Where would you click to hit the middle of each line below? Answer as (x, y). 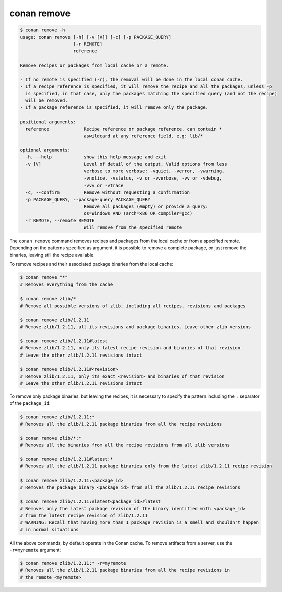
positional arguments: (48, 122)
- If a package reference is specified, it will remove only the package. (114, 108)
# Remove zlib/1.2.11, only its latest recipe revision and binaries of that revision (130, 348)
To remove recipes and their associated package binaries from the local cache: (91, 264)
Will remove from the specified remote (133, 228)
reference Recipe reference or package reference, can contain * (124, 129)
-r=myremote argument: (35, 550)
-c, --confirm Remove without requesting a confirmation (108, 192)
